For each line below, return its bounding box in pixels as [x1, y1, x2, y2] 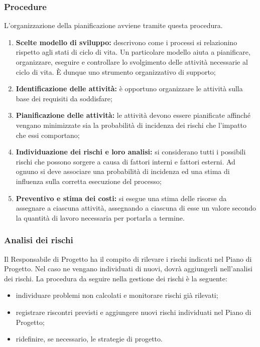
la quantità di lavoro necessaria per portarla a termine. [16, 212, 185, 223]
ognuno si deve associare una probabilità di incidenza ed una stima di [16, 166, 230, 177]
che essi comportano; [16, 129, 80, 140]
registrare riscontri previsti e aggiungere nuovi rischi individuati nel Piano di [16, 306, 251, 317]
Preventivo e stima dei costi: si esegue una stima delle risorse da [16, 193, 227, 203]
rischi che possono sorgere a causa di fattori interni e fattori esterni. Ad [16, 156, 235, 166]
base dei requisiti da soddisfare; [16, 93, 112, 103]
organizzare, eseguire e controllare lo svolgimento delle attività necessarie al [16, 57, 248, 67]
